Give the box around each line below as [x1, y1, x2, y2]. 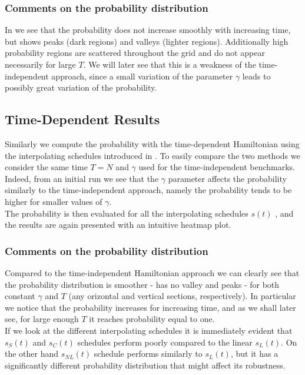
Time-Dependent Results [5, 110, 160, 128]
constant [5, 290, 35, 302]
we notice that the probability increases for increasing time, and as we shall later [5, 301, 296, 313]
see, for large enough [5, 313, 79, 325]
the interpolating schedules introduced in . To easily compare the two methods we [5, 149, 300, 161]
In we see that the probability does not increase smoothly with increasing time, [5, 24, 291, 36]
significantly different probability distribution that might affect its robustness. [5, 359, 286, 371]
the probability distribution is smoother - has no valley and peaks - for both [5, 278, 280, 290]
